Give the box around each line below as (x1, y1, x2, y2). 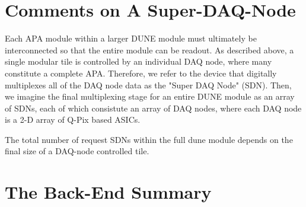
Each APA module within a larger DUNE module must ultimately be (5, 32, 257, 44)
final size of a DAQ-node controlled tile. (5, 145, 149, 157)
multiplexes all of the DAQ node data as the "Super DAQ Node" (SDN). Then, (5, 78, 292, 91)
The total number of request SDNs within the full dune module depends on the (5, 133, 293, 145)
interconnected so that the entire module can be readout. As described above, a (5, 43, 294, 56)
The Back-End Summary (5, 180, 212, 204)
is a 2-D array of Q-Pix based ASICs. (5, 113, 141, 126)
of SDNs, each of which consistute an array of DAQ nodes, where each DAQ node (5, 101, 302, 114)
